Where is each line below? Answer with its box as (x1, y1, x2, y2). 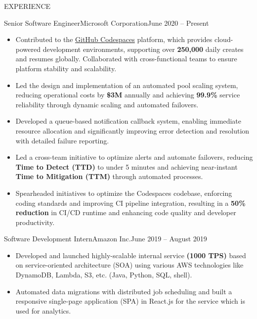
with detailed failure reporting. (15, 135, 109, 145)
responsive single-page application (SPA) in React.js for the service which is (15, 296, 245, 306)
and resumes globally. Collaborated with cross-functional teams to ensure (15, 53, 237, 64)
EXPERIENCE (4, 1, 51, 11)
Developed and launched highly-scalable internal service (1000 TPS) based (15, 250, 246, 260)
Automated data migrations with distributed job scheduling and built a (15, 286, 232, 296)
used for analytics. (15, 305, 71, 316)
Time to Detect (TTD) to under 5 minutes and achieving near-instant (15, 161, 238, 172)
